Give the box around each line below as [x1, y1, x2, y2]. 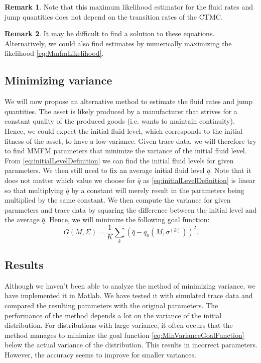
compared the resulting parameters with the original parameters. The [5, 300, 218, 311]
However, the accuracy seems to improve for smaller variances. [5, 349, 196, 360]
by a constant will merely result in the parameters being [71, 185, 244, 195]
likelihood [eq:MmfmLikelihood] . [5, 48, 104, 58]
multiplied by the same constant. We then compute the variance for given [5, 195, 231, 205]
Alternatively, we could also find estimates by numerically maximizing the [5, 38, 232, 48]
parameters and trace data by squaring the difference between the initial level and [5, 204, 257, 215]
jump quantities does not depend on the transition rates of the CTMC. [5, 11, 223, 22]
